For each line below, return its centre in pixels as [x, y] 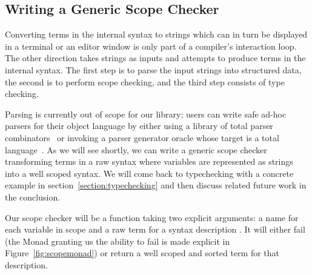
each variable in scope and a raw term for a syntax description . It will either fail [155, 229]
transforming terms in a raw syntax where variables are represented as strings [149, 161]
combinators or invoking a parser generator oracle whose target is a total [142, 137]
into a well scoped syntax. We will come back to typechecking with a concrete [149, 173]
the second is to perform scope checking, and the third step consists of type [145, 81]
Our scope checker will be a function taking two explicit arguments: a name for [152, 217]
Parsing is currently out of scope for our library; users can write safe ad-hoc [146, 114]
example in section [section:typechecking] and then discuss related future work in [156, 185]
